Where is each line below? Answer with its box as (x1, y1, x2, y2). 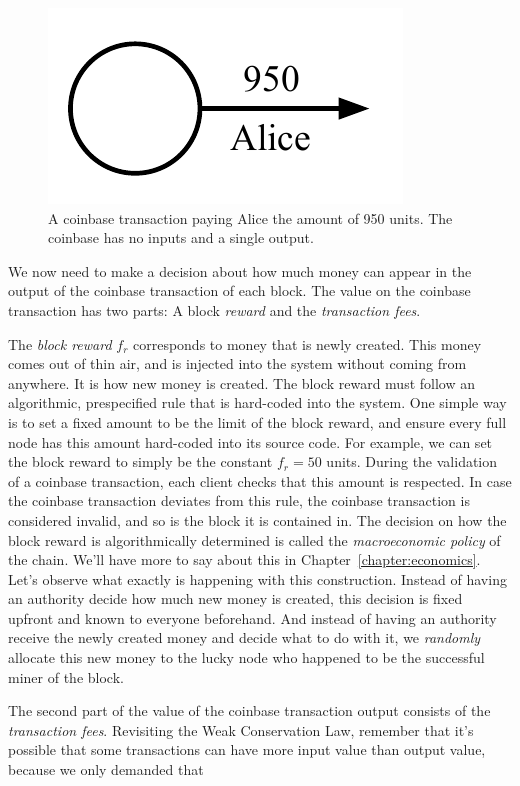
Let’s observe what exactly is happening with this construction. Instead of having (8, 568, 507, 589)
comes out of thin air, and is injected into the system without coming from (8, 353, 467, 374)
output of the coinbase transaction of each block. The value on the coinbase (8, 280, 471, 301)
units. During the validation (326, 451, 498, 472)
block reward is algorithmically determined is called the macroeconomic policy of (8, 529, 501, 550)
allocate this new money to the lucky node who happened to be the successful (8, 647, 485, 668)
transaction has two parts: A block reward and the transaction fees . (8, 299, 421, 320)
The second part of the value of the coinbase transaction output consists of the (8, 700, 491, 721)
